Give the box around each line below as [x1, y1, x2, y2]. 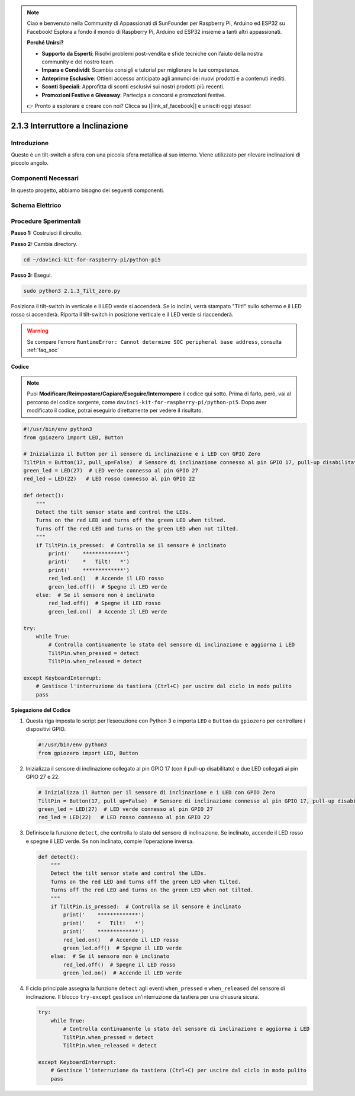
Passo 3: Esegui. [11, 271, 53, 279]
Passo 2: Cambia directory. [11, 240, 78, 247]
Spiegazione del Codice [11, 706, 71, 714]
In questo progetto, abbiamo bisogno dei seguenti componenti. [11, 187, 165, 194]
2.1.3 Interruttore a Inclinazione [11, 120, 128, 130]
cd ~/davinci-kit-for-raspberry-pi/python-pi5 [23, 256, 161, 263]
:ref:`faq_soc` [27, 347, 60, 354]
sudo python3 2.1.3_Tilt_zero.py [23, 287, 121, 294]
